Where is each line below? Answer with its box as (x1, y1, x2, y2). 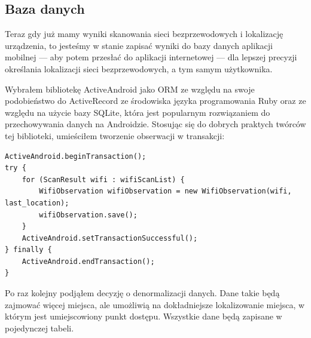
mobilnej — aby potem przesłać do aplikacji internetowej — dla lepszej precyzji (5, 51, 297, 63)
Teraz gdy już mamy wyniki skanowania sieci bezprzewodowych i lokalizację (5, 27, 283, 40)
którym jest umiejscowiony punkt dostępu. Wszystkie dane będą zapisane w (5, 310, 282, 322)
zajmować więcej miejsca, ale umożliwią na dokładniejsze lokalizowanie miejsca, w (5, 298, 305, 311)
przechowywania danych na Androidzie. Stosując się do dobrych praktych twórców (5, 118, 306, 130)
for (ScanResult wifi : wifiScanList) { (22, 175, 185, 184)
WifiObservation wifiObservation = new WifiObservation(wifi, (39, 187, 292, 196)
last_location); (5, 198, 69, 207)
